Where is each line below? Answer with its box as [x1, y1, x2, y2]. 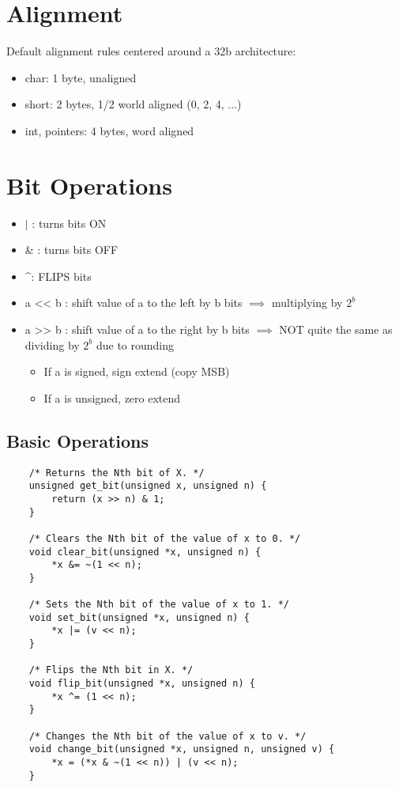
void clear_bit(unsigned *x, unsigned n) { [28, 546, 262, 558]
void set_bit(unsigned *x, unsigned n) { [28, 611, 250, 623]
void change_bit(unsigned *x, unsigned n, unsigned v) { [28, 743, 335, 755]
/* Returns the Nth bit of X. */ [28, 467, 205, 479]
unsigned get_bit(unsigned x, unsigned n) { [28, 480, 267, 492]
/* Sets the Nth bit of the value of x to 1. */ [28, 599, 289, 611]
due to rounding [96, 336, 175, 353]
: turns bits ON [32, 214, 107, 231]
